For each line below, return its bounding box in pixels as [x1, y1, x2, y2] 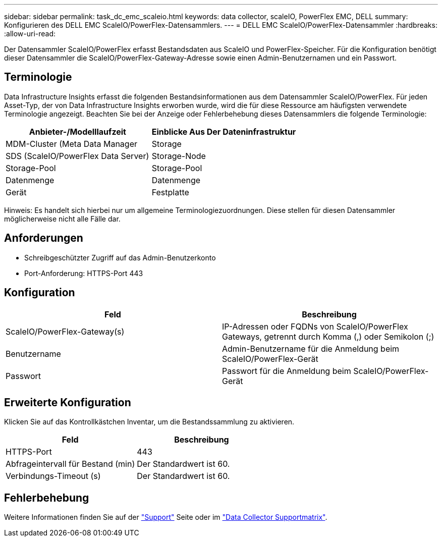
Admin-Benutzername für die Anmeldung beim [222, 343, 400, 354]
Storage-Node [151, 150, 206, 161]
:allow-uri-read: [4, 29, 56, 38]
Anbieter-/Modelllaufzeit [29, 126, 126, 137]
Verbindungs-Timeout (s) [6, 471, 101, 481]
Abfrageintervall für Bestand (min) [6, 459, 135, 469]
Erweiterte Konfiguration [4, 396, 131, 409]
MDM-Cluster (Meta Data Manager [6, 138, 137, 149]
